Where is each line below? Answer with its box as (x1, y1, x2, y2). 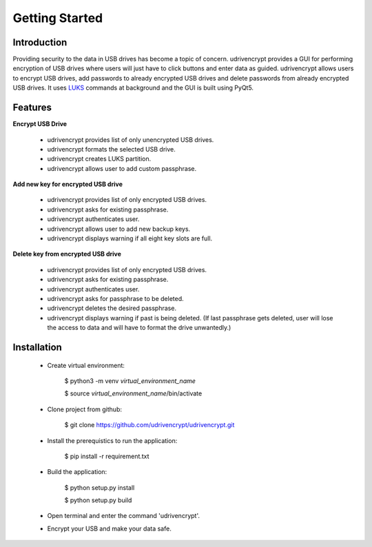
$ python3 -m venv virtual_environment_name (64, 376, 196, 385)
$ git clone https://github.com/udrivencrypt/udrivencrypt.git (64, 421, 235, 429)
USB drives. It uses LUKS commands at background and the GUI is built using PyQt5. (12, 83, 254, 92)
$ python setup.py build (64, 496, 132, 504)
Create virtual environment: (47, 361, 125, 369)
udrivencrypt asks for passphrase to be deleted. (47, 295, 184, 302)
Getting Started (12, 10, 103, 25)
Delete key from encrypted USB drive (12, 250, 122, 258)
